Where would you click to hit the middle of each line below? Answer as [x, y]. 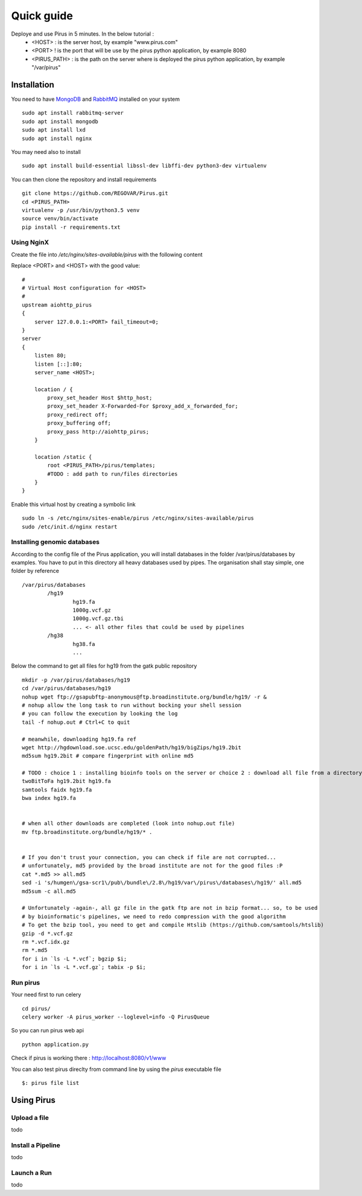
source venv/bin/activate [60, 219]
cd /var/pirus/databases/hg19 [67, 689]
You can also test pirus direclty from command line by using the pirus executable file [116, 1069]
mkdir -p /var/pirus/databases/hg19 [76, 680]
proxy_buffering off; [79, 423]
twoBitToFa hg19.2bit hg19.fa [67, 781]
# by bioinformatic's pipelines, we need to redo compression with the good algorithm [154, 916]
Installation [33, 85]
